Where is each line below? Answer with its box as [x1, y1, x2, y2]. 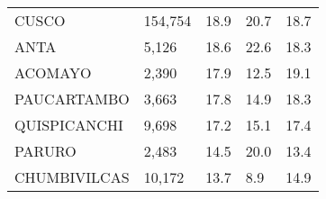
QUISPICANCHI [14, 114, 123, 135]
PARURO [14, 140, 77, 161]
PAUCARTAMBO [14, 88, 130, 109]
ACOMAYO [14, 62, 92, 83]
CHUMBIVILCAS [14, 167, 130, 187]
